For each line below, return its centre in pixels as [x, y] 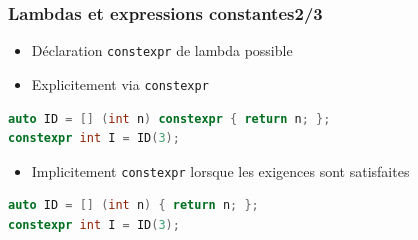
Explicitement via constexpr [120, 83]
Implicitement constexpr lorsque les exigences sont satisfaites [220, 170]
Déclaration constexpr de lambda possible [162, 50]
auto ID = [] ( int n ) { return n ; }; [133, 205]
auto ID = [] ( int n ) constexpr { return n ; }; [169, 118]
